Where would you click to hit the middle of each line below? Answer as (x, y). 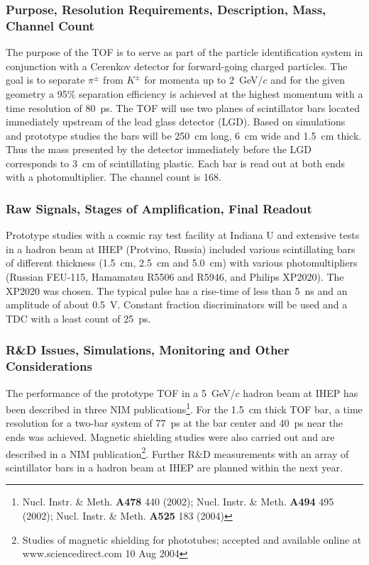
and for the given (308, 80)
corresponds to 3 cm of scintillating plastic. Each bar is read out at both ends (175, 163)
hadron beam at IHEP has (301, 392)
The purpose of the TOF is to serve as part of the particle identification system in (184, 52)
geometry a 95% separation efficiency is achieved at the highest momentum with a (184, 93)
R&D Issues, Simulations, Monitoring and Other (148, 350)
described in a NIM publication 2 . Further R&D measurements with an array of (177, 452)
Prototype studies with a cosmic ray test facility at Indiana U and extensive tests (183, 235)
